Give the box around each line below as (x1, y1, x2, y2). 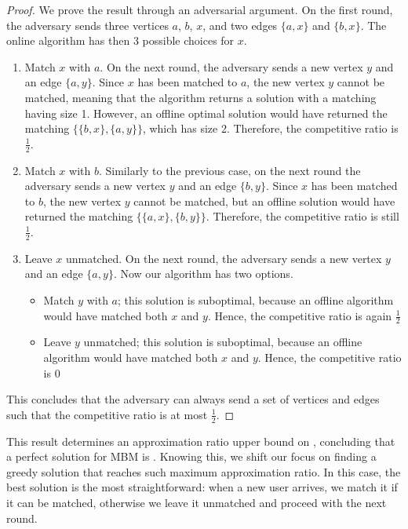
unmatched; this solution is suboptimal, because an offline (83, 334, 362, 350)
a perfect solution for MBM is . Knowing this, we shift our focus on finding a (6, 448, 377, 465)
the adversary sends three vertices (6, 16, 169, 33)
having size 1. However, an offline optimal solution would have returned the (24, 104, 388, 121)
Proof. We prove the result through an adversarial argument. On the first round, (6, 2, 393, 17)
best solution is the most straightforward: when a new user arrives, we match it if (6, 479, 398, 495)
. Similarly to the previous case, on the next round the (98, 162, 361, 178)
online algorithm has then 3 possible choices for (6, 32, 235, 49)
